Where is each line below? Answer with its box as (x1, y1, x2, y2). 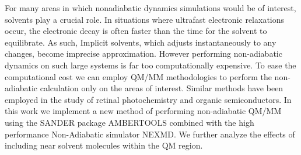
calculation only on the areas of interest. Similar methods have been (40, 82, 283, 94)
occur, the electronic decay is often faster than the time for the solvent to (5, 25, 267, 37)
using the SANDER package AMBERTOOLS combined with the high (5, 116, 254, 128)
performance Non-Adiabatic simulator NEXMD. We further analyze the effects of (5, 128, 295, 140)
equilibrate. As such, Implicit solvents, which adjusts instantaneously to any (5, 36, 276, 48)
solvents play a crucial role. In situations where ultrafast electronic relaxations (5, 13, 285, 25)
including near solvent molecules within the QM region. (5, 139, 203, 151)
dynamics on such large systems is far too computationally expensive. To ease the (5, 58, 296, 71)
